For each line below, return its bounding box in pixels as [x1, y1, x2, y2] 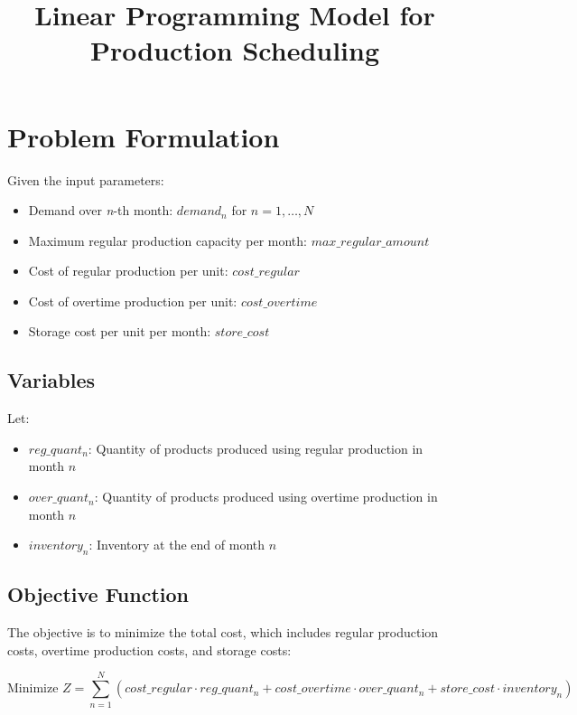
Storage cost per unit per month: [28, 322, 211, 341]
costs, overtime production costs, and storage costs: [7, 640, 292, 659]
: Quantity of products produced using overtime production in [94, 487, 438, 506]
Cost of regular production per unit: [28, 261, 228, 280]
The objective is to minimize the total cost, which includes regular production [7, 623, 439, 642]
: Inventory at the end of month [88, 535, 265, 554]
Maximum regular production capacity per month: [28, 230, 307, 249]
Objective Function [7, 580, 190, 608]
